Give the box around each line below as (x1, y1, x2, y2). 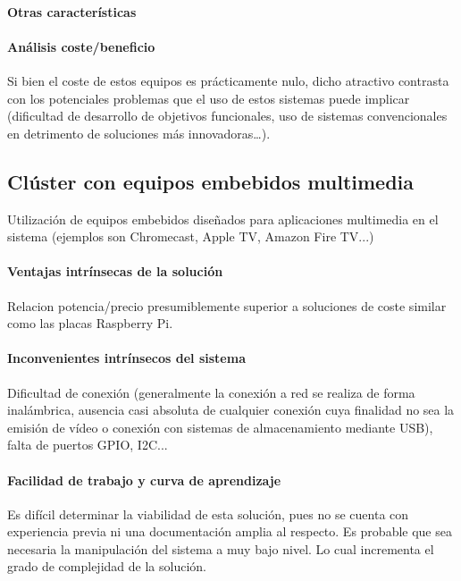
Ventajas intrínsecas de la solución (7, 262, 223, 281)
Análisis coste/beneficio (7, 37, 155, 55)
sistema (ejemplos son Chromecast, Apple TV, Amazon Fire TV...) (7, 227, 374, 246)
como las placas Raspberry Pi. (7, 314, 173, 333)
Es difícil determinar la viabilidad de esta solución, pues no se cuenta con (7, 504, 409, 523)
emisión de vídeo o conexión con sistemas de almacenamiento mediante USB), (7, 417, 433, 436)
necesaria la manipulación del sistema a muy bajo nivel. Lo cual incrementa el (7, 539, 434, 558)
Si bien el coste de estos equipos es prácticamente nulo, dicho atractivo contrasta (7, 71, 449, 89)
